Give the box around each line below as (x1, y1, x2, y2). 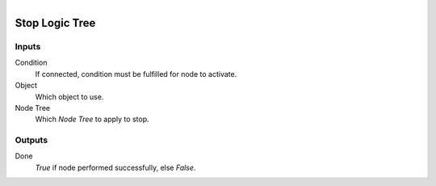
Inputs (15, 40, 41, 52)
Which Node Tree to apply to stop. (35, 114, 149, 125)
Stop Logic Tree (15, 16, 96, 30)
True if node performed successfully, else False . (35, 163, 196, 172)
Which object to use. (35, 91, 104, 101)
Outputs (15, 134, 48, 146)
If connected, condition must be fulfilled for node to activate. (35, 69, 237, 78)
